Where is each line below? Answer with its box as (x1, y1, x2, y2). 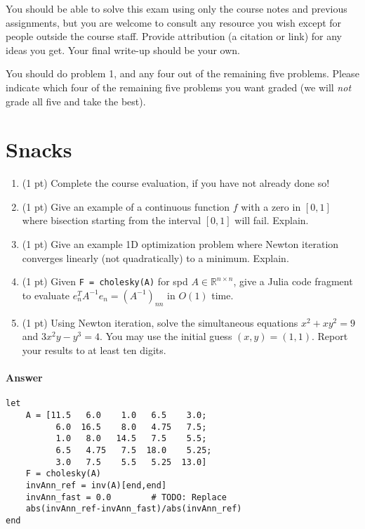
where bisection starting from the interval (22, 213, 201, 228)
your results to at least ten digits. (22, 342, 166, 357)
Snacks (6, 135, 72, 164)
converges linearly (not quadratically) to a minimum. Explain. (22, 250, 289, 265)
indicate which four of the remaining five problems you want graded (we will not (6, 79, 352, 94)
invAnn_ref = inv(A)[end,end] (25, 480, 167, 490)
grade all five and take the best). (6, 93, 146, 108)
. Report (312, 329, 348, 344)
